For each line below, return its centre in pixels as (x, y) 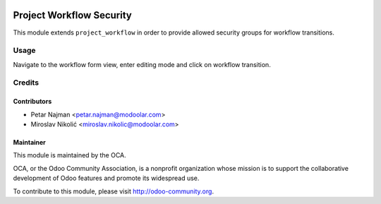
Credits (26, 83)
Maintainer (29, 142)
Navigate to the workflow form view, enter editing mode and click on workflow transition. (142, 64)
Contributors (32, 102)
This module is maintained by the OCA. (69, 155)
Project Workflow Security (72, 15)
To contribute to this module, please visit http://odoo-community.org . (114, 191)
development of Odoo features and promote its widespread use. (106, 178)
